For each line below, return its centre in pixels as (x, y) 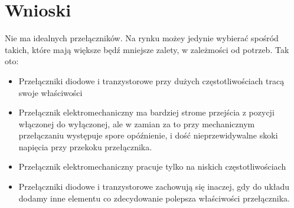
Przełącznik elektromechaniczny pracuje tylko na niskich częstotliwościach (152, 166)
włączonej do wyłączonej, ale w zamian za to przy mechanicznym (137, 123)
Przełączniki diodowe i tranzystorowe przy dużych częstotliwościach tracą (151, 80)
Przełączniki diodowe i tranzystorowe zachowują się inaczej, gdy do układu (154, 186)
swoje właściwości (50, 92)
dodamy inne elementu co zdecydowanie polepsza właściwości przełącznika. (154, 198)
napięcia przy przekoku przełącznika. (85, 146)
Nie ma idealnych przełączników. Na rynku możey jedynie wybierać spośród (142, 38)
